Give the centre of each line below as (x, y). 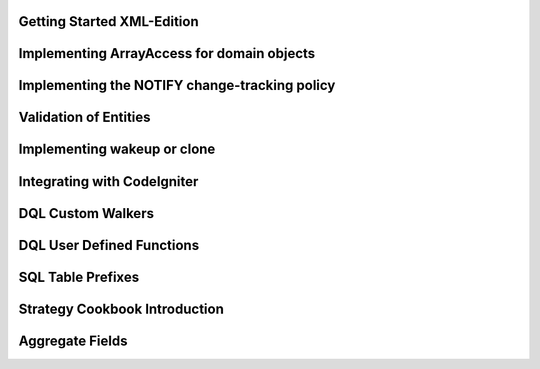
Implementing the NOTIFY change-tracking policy (177, 85)
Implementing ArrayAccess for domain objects (167, 53)
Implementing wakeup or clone (117, 149)
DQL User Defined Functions (109, 245)
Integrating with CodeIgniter (108, 181)
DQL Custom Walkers (86, 213)
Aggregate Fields (73, 340)
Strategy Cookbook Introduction (121, 308)
